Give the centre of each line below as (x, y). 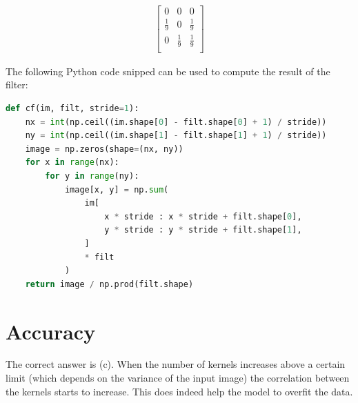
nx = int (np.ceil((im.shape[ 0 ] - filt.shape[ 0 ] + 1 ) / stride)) (176, 122)
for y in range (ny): (92, 176)
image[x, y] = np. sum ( (117, 189)
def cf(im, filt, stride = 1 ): (72, 109)
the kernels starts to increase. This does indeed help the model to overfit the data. (179, 391)
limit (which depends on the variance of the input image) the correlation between (178, 378)
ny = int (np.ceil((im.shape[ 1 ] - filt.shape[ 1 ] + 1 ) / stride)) (176, 136)
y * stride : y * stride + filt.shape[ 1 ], (203, 230)
